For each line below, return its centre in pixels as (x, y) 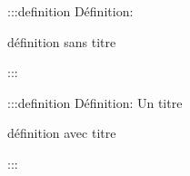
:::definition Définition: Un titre (95, 102)
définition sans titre (62, 41)
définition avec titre (62, 133)
